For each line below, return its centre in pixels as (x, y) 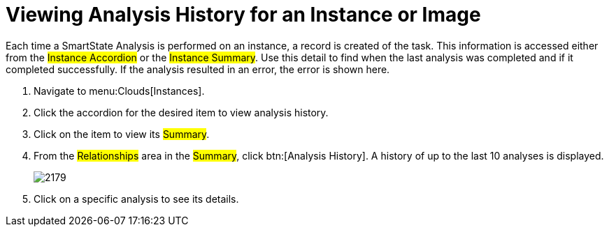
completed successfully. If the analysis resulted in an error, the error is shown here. (198, 69)
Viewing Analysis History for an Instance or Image (243, 15)
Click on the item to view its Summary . (122, 134)
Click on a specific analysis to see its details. (136, 199)
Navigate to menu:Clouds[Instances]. (119, 91)
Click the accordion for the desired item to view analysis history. (181, 112)
